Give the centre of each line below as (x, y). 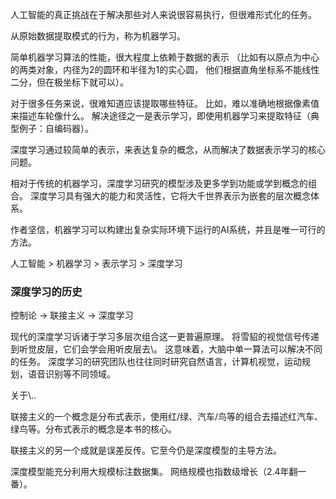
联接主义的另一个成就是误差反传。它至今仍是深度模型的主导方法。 (146, 450)
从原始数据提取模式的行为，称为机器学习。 (98, 36)
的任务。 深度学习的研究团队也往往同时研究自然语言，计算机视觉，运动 (156, 362)
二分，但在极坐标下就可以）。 (69, 82)
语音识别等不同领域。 (71, 374)
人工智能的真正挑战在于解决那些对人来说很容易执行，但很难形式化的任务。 (163, 14)
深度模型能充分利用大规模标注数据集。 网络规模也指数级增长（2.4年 (150, 472)
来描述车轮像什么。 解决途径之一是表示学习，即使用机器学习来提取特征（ (160, 116)
